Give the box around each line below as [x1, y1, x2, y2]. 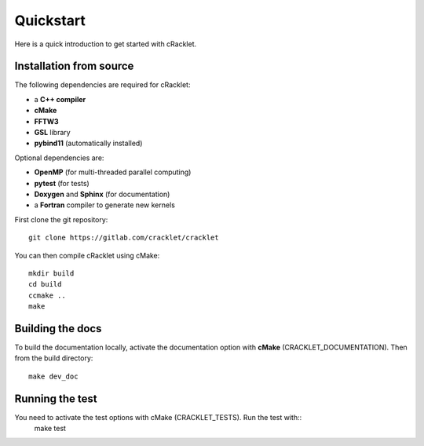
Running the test [14, 392, 97, 405]
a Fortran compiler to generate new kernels [34, 200, 176, 210]
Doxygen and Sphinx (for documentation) [34, 189, 170, 199]
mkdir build [28, 269, 75, 278]
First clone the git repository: [14, 214, 108, 224]
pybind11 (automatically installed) [34, 138, 143, 148]
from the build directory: [14, 353, 93, 363]
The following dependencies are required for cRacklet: [14, 80, 191, 90]
